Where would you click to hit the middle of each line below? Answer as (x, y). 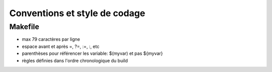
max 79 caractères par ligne (51, 39)
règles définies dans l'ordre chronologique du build (75, 60)
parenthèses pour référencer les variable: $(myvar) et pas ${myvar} (92, 53)
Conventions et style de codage (77, 13)
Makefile (24, 27)
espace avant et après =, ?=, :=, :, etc (61, 46)
